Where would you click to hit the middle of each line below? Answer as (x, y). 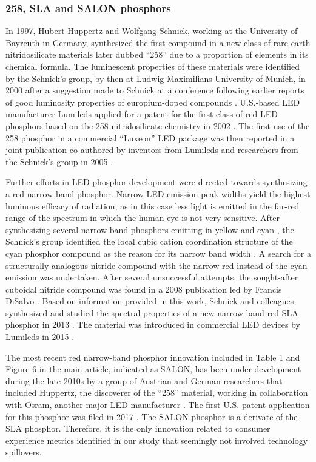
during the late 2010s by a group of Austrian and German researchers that (144, 380)
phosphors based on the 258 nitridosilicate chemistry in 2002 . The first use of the (158, 125)
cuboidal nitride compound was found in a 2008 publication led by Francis (144, 289)
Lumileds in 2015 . (40, 337)
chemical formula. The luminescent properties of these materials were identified (153, 66)
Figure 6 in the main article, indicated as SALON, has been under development (153, 369)
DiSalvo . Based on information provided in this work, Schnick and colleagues (150, 301)
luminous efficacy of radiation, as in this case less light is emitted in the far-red (153, 206)
